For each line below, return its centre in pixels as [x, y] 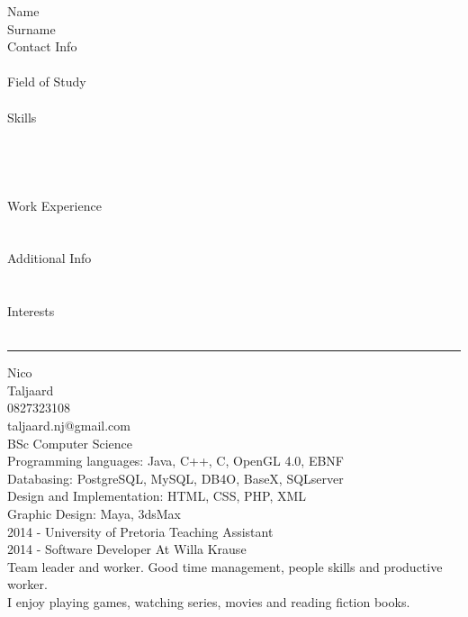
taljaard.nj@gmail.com [69, 426]
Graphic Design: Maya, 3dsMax [94, 514]
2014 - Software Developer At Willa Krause [127, 549]
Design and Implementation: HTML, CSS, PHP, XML [157, 496]
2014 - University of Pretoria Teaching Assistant [140, 531]
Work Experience [54, 205]
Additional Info [49, 258]
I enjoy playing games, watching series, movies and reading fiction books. [209, 602]
